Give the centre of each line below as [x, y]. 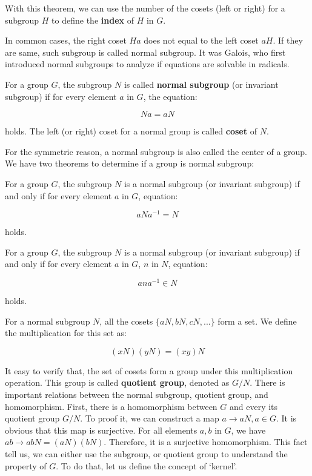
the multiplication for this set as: [66, 333]
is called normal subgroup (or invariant [201, 84]
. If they [288, 40]
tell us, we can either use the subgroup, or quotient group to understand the [146, 454]
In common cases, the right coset [66, 40]
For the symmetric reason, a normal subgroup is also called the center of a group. [156, 151]
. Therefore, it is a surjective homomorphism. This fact [206, 442]
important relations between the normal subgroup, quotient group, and [137, 395]
